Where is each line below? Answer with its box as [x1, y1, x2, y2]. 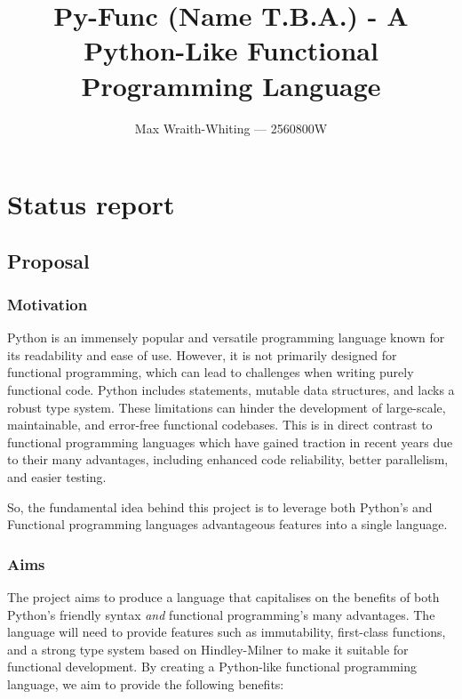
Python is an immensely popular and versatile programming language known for [7, 328, 445, 347]
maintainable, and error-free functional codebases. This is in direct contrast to [7, 415, 433, 434]
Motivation [7, 293, 88, 315]
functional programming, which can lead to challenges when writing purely [7, 363, 414, 382]
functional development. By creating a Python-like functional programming [7, 657, 418, 676]
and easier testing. [7, 468, 107, 486]
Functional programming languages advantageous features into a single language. [7, 515, 448, 534]
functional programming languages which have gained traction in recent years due [7, 432, 453, 451]
